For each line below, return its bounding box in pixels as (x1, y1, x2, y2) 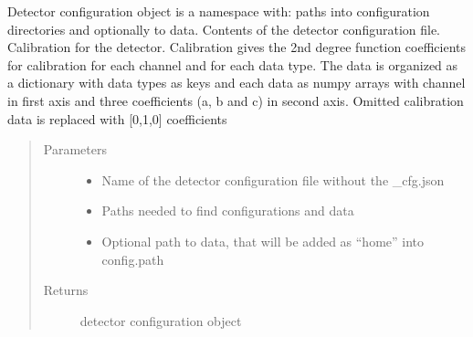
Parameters (43, 140, 107, 159)
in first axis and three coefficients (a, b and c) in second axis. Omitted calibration (7, 90, 464, 110)
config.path (101, 249, 164, 269)
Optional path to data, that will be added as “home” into (101, 231, 425, 250)
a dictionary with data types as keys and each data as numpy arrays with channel (7, 73, 466, 92)
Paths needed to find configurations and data (101, 201, 354, 220)
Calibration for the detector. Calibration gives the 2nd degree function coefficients (7, 37, 467, 57)
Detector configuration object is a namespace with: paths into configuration (7, 2, 430, 20)
